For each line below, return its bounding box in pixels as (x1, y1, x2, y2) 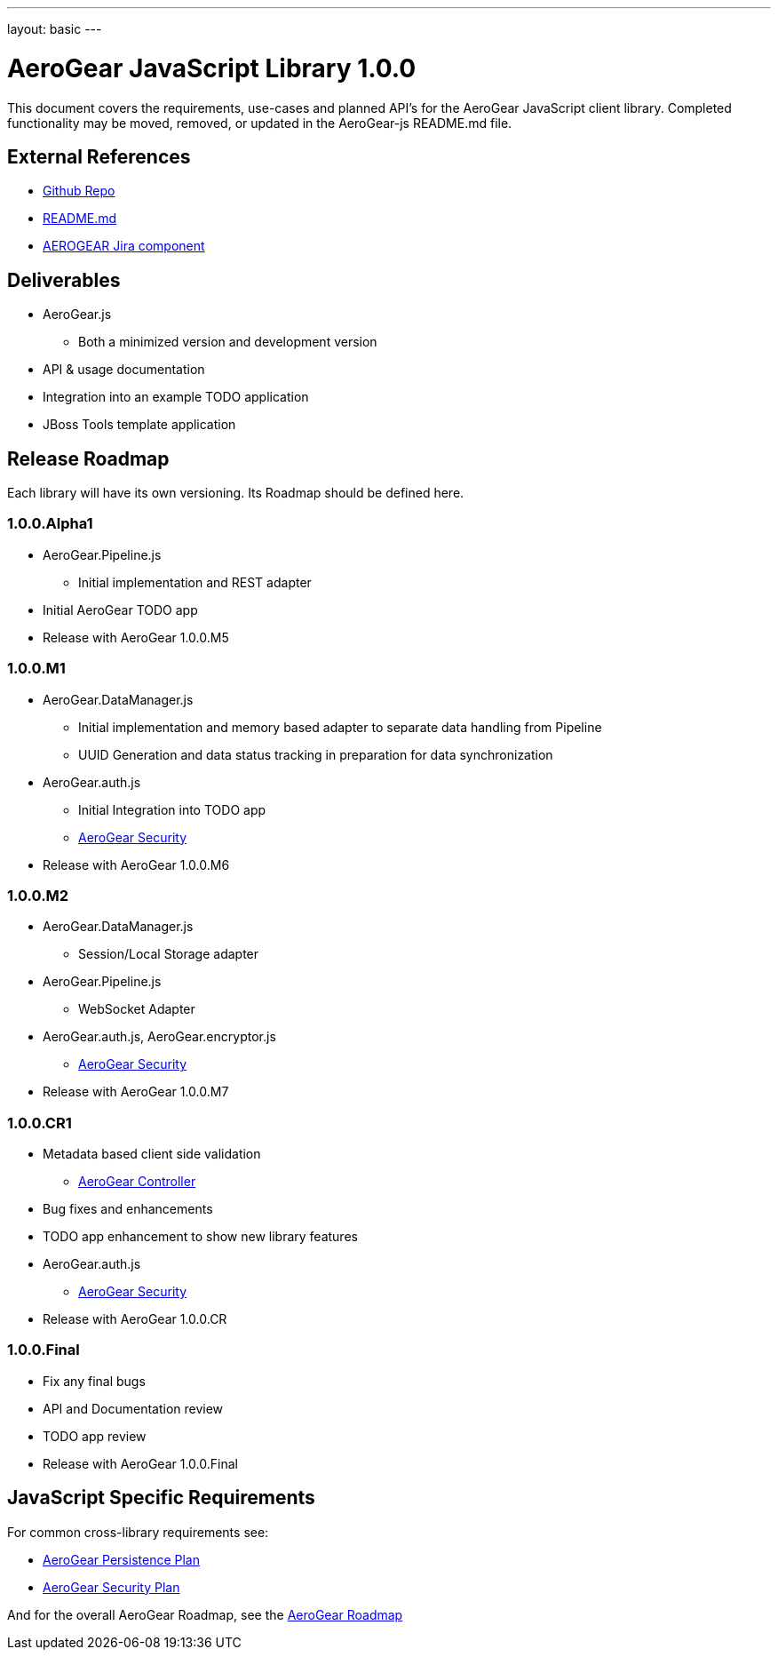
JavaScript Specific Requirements (7, 1486, 315, 1510)
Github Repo (43, 183, 115, 199)
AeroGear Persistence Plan (43, 1551, 200, 1567)
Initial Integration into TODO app (78, 801, 266, 817)
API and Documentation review (43, 1400, 224, 1416)
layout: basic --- (7, 21, 102, 36)
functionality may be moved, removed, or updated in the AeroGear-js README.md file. (7, 115, 512, 131)
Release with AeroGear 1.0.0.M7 (43, 1084, 229, 1100)
